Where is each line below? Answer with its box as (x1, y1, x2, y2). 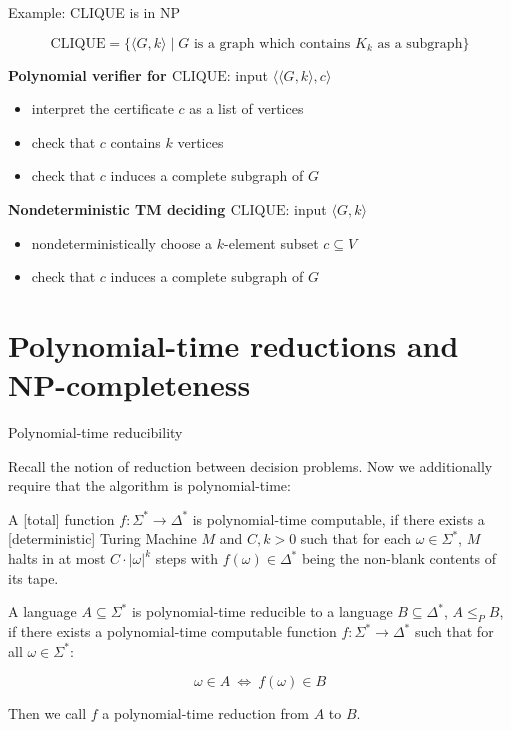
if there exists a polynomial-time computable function (8, 621, 337, 642)
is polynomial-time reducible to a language (131, 601, 393, 622)
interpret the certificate (31, 98, 174, 119)
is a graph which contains (193, 36, 351, 51)
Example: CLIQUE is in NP (8, 2, 180, 22)
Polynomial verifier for (8, 64, 167, 85)
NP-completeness (8, 364, 251, 405)
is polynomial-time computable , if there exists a (192, 508, 485, 529)
